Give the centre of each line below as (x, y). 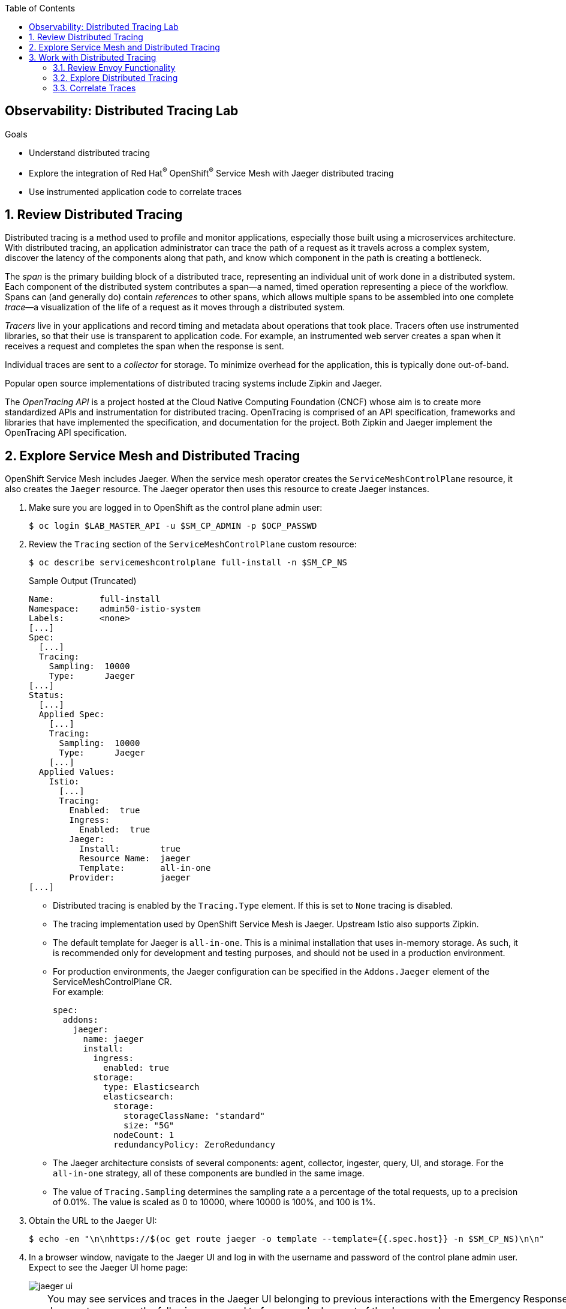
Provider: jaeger (130, 878)
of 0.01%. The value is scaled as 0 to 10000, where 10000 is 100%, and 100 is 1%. (214, 1202)
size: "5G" (149, 1126)
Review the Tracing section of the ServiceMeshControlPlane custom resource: (193, 544)
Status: (47, 695)
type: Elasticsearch (151, 1087)
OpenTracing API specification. (66, 433)
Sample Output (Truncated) (83, 581)
